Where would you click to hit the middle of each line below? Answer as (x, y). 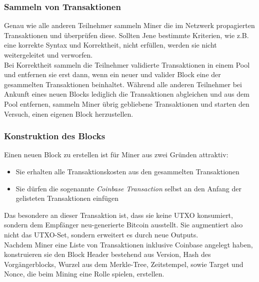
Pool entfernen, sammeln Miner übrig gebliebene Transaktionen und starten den (127, 103)
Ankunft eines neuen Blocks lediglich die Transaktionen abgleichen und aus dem (127, 94)
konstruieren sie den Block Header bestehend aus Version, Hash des (107, 254)
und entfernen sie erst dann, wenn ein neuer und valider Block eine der (112, 74)
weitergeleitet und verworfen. (48, 55)
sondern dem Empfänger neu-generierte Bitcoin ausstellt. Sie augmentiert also (123, 225)
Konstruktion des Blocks (55, 136)
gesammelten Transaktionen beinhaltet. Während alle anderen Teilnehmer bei (123, 84)
